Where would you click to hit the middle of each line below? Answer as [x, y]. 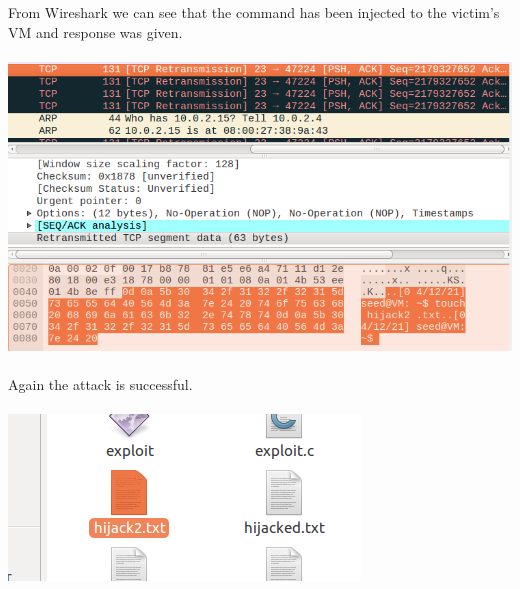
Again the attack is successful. [100, 384]
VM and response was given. [95, 31]
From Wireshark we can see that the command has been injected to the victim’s [254, 12]
